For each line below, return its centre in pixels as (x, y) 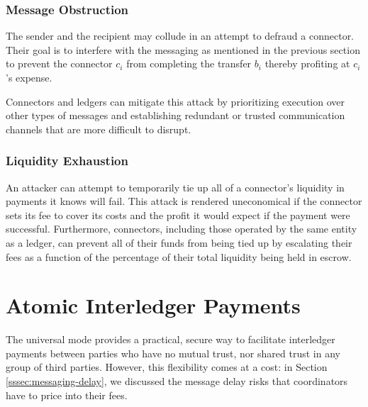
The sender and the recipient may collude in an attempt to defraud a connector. (180, 36)
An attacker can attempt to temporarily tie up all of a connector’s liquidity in (175, 187)
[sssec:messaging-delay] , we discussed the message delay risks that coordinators (177, 381)
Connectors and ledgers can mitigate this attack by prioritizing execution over (175, 101)
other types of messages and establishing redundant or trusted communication (175, 115)
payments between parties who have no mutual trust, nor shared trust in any (173, 353)
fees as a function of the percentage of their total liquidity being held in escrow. (179, 256)
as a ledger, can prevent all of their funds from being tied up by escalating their (179, 242)
